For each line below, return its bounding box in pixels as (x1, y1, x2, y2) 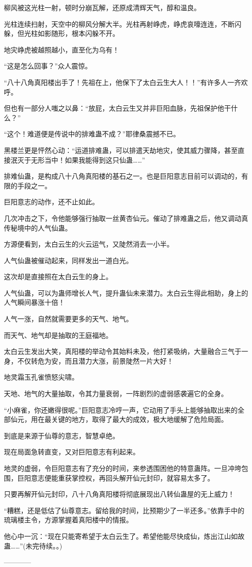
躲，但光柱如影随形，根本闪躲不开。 (4, 28, 119, 38)
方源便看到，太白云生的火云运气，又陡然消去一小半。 (4, 239, 173, 249)
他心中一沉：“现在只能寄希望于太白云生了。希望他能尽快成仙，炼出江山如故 (4, 531, 245, 541)
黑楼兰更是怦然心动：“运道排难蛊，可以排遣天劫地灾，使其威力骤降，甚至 (4, 145, 238, 155)
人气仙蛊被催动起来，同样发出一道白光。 (4, 255, 133, 265)
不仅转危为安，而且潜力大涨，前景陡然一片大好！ (17, 355, 173, 366)
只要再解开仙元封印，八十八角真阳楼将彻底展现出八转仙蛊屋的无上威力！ (4, 489, 235, 499)
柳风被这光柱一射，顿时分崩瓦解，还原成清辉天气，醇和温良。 (4, 2, 201, 12)
